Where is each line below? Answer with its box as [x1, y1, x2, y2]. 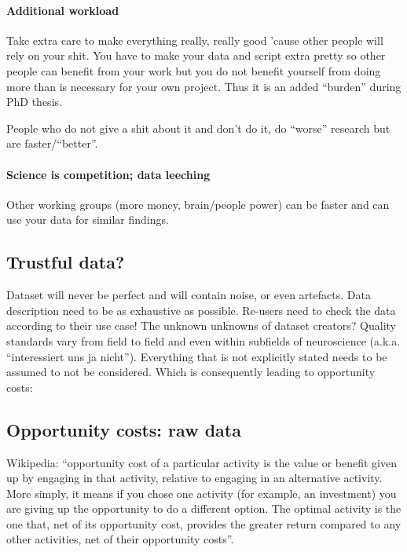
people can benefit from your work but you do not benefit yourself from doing [6, 62, 381, 79]
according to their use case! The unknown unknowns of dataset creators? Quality [6, 317, 396, 334]
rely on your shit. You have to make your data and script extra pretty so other [6, 47, 386, 64]
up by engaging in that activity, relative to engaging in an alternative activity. [6, 470, 383, 486]
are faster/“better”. [6, 135, 98, 152]
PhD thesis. [6, 93, 62, 110]
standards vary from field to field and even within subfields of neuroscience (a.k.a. [6, 332, 401, 349]
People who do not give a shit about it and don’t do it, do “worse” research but [6, 119, 390, 136]
